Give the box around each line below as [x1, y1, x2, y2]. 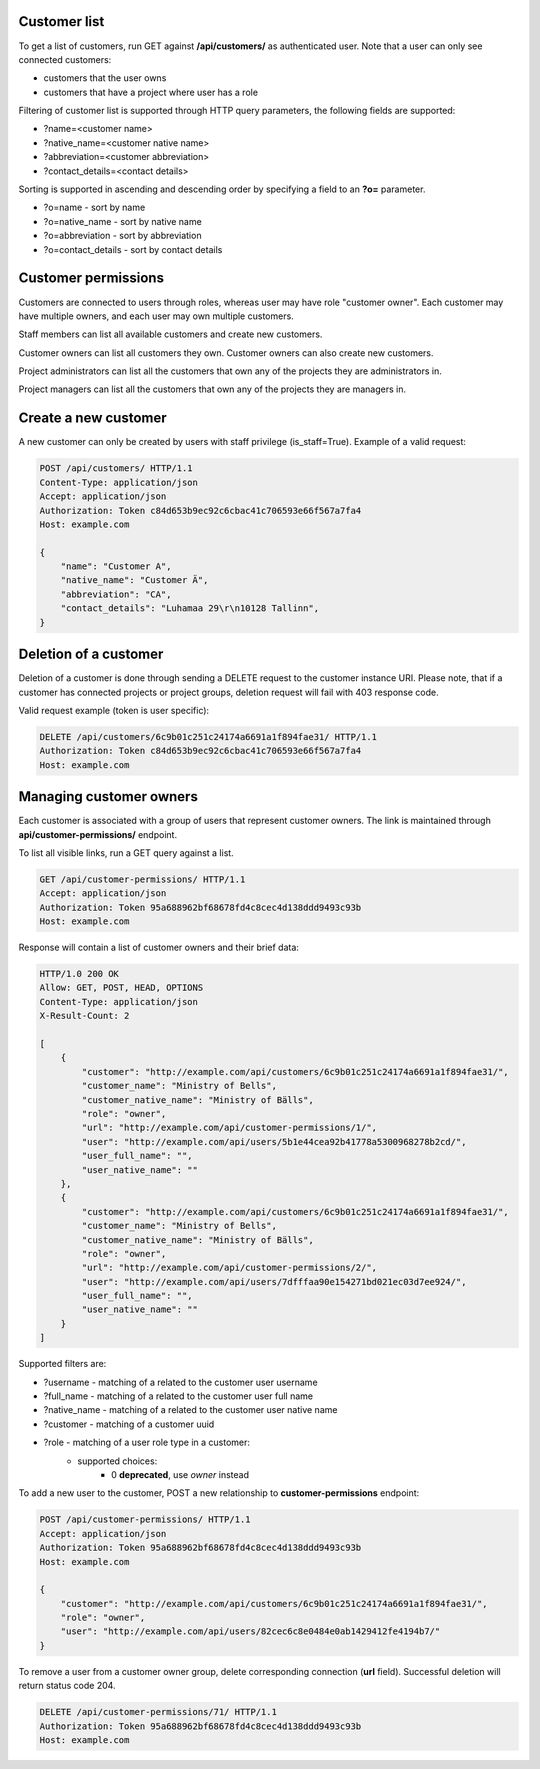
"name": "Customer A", [60, 561, 172, 572]
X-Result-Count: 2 [39, 1010, 130, 1022]
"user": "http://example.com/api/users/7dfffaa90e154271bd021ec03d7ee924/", [81, 1276, 467, 1287]
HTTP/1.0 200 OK [39, 968, 120, 980]
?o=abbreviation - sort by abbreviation [43, 230, 202, 242]
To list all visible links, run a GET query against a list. [18, 846, 234, 859]
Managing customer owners [18, 788, 199, 805]
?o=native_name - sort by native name [43, 215, 202, 227]
